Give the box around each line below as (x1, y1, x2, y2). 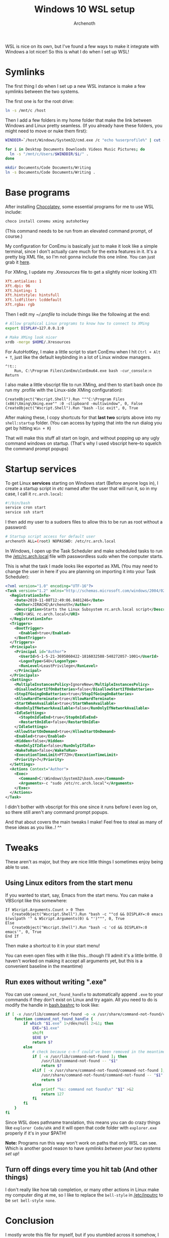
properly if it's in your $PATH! (5, 1130, 66, 1136)
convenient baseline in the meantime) (5, 963, 83, 969)
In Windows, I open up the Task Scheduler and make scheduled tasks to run (5, 548, 163, 554)
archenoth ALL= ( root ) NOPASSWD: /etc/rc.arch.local (5, 539, 116, 544)
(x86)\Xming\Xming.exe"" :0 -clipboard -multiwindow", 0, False (5, 401, 143, 406)
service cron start (5, 505, 46, 510)
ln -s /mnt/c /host (5, 108, 46, 113)
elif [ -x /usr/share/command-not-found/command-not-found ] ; (32, 1068, 165, 1073)
